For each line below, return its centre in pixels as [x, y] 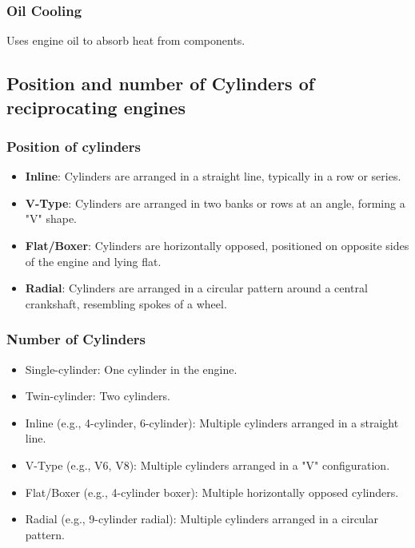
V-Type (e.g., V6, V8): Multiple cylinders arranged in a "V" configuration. [207, 465]
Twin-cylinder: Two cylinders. [98, 396]
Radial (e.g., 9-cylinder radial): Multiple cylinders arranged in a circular [202, 519]
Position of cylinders [74, 146]
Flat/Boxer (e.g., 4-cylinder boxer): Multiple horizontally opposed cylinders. [212, 492]
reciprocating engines [96, 107]
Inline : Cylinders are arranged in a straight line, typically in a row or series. [213, 176]
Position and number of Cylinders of [161, 83]
